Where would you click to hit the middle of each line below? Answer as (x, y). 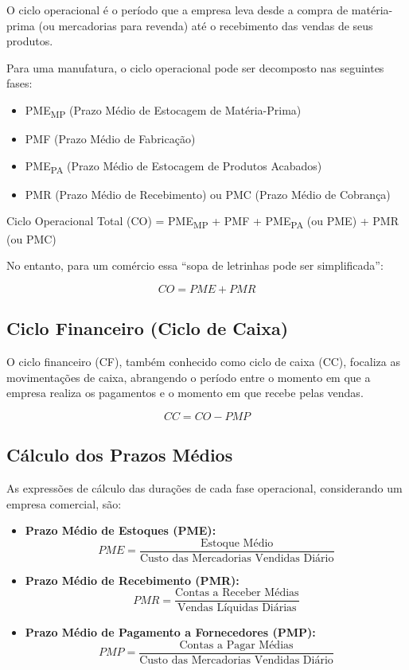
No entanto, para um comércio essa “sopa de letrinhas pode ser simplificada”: (195, 265)
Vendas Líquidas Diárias (237, 608)
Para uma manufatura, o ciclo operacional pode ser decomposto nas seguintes (195, 67)
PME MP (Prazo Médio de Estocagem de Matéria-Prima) (163, 111)
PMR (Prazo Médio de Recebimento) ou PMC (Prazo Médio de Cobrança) (208, 194)
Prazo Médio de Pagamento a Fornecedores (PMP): (170, 632)
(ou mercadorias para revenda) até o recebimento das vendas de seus (206, 25)
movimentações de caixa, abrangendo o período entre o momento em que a (189, 377)
